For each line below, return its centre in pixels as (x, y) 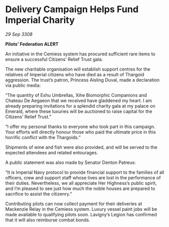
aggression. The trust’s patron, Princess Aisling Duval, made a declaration (82, 80)
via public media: (23, 85)
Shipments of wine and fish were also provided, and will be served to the (81, 147)
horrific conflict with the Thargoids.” (43, 137)
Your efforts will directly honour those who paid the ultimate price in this (81, 132)
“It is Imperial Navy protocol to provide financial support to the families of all (85, 172)
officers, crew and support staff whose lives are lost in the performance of (83, 177)
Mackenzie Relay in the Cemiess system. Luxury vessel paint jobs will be (81, 209)
